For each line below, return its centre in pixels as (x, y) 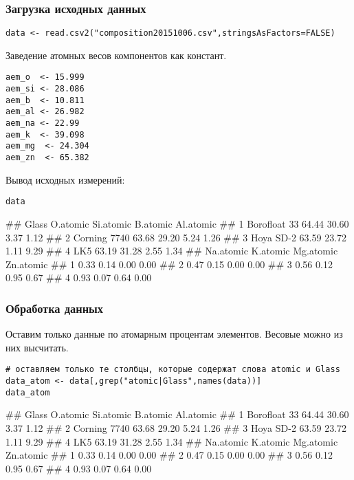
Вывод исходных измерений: (65, 179)
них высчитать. (37, 347)
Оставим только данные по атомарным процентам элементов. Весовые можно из (174, 334)
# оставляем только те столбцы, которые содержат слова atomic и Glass (173, 370)
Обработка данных (55, 308)
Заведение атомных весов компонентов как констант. (116, 55)
